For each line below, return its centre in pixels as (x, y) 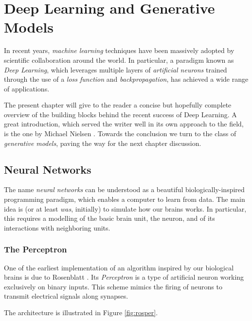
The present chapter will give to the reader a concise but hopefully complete (118, 105)
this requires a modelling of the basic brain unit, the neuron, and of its (109, 218)
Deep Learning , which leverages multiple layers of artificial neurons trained (116, 69)
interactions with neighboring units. (57, 227)
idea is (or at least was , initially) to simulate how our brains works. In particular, (125, 208)
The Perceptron (36, 249)
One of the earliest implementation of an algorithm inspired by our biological (119, 267)
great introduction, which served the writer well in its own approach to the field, (124, 124)
